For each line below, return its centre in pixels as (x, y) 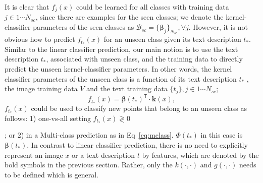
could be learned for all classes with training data (152, 7)
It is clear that (27, 7)
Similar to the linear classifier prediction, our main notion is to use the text (121, 49)
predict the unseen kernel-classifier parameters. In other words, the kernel (118, 69)
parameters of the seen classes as (84, 27)
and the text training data (127, 88)
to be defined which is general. (52, 174)
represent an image (34, 155)
